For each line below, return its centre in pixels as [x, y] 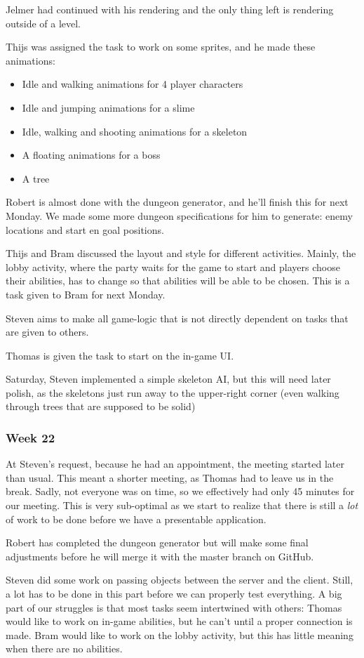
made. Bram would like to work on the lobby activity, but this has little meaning [180, 634]
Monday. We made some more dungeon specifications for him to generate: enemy [179, 215]
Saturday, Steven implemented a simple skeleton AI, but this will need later [168, 379]
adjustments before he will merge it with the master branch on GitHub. [160, 556]
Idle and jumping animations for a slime [108, 107]
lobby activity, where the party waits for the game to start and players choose [173, 267]
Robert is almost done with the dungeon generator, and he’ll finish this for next [177, 202]
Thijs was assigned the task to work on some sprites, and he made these [161, 47]
